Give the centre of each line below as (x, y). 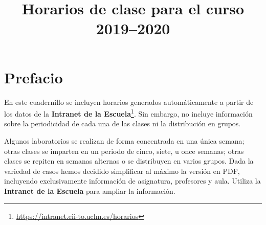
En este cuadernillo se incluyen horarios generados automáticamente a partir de (129, 102)
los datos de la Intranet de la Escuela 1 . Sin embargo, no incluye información (128, 113)
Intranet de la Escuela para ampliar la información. (90, 190)
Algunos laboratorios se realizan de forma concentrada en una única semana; (124, 140)
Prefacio (34, 77)
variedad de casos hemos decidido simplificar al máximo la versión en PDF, (122, 171)
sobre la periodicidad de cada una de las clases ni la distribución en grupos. (123, 123)
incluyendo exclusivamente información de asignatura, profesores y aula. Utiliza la (132, 181)
